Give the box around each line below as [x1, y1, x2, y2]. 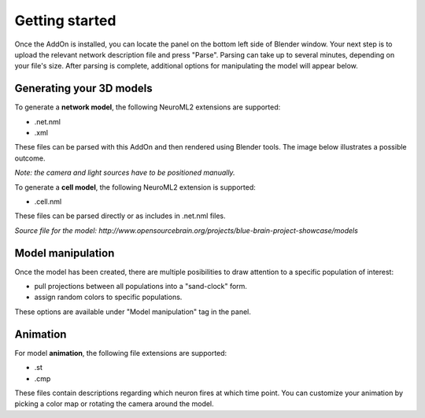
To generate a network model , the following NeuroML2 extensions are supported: [14, 102, 281, 112]
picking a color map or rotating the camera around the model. [14, 399, 214, 409]
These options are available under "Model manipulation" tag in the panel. [14, 307, 252, 316]
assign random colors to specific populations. [34, 292, 183, 302]
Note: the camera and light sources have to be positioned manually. [14, 168, 235, 177]
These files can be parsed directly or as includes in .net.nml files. [14, 211, 226, 220]
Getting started [14, 12, 116, 29]
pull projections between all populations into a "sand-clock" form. [34, 282, 248, 291]
